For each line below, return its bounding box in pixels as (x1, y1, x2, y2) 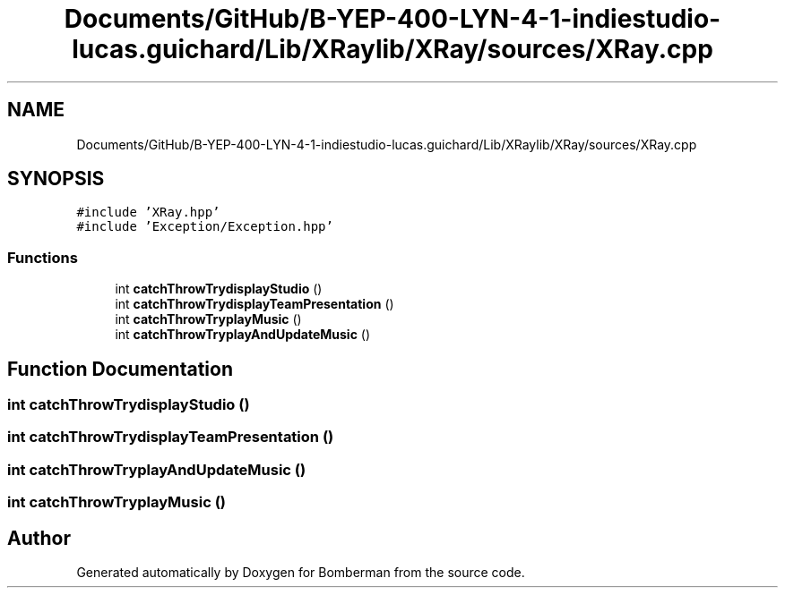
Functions (7, 248, 78, 267)
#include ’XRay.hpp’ (76, 205, 220, 220)
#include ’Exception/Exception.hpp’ (76, 219, 333, 234)
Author (7, 526, 71, 549)
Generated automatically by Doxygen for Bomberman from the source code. (76, 565, 525, 580)
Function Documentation (7, 357, 233, 380)
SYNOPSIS (7, 167, 105, 191)
